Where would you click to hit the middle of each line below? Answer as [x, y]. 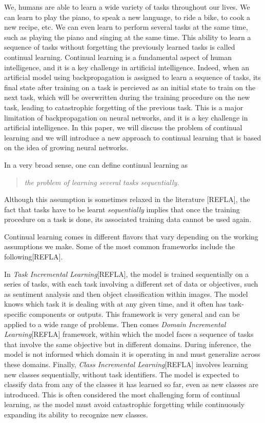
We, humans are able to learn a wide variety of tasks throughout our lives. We [127, 7]
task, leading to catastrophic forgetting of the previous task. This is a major [124, 107]
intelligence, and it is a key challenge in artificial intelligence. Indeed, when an [127, 67]
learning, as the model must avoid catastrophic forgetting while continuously [125, 404]
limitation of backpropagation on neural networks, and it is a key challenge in [126, 117]
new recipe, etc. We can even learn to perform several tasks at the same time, [126, 27]
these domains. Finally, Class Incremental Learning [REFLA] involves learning [126, 364]
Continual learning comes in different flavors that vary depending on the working [131, 236]
